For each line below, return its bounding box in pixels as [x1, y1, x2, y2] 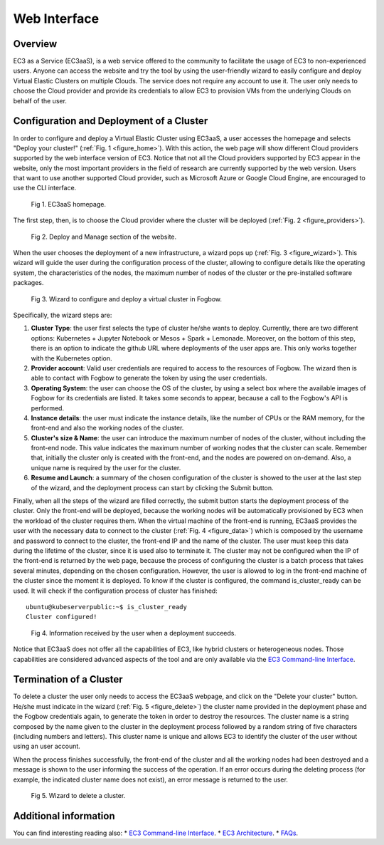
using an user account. [13, 742, 81, 751]
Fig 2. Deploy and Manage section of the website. [31, 232, 177, 241]
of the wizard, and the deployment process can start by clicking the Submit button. [31, 483, 274, 492]
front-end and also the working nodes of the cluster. [31, 424, 184, 432]
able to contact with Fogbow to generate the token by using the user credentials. [31, 374, 267, 383]
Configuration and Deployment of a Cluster [13, 115, 208, 128]
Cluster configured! [26, 613, 97, 621]
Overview [13, 38, 58, 50]
